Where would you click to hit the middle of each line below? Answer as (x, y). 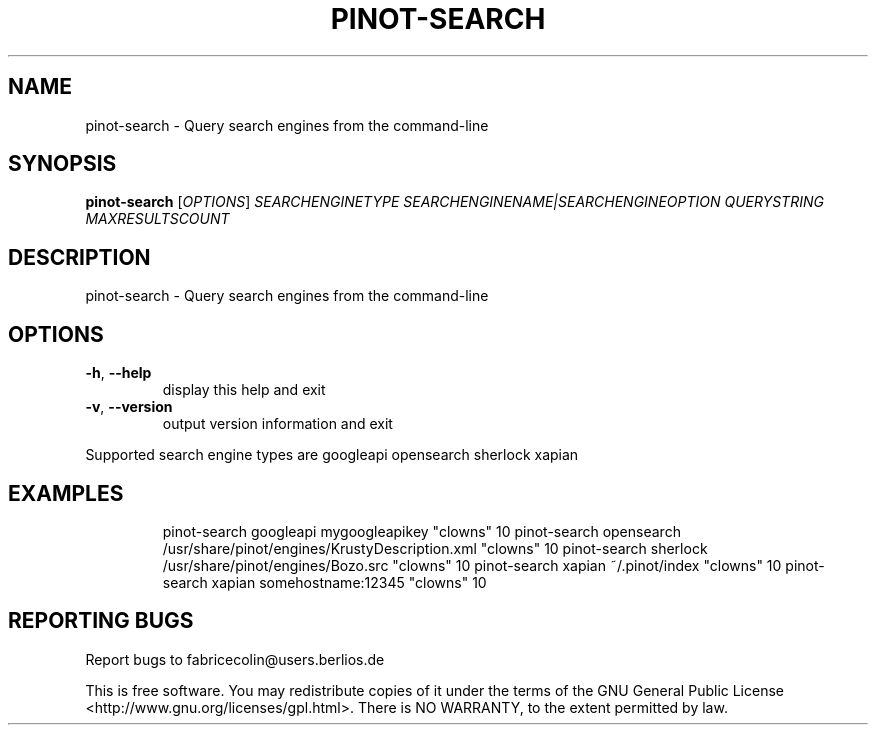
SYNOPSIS (62, 164)
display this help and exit (244, 390)
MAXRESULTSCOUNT (157, 219)
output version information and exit (277, 424)
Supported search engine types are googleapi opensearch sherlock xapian (332, 455)
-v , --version (129, 407)
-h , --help (118, 373)
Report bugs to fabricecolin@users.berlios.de (235, 659)
